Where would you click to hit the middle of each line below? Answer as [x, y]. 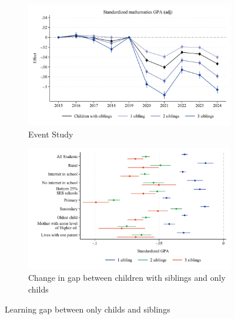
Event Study [51, 134]
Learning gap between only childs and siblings [88, 309]
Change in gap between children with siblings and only [127, 278]
